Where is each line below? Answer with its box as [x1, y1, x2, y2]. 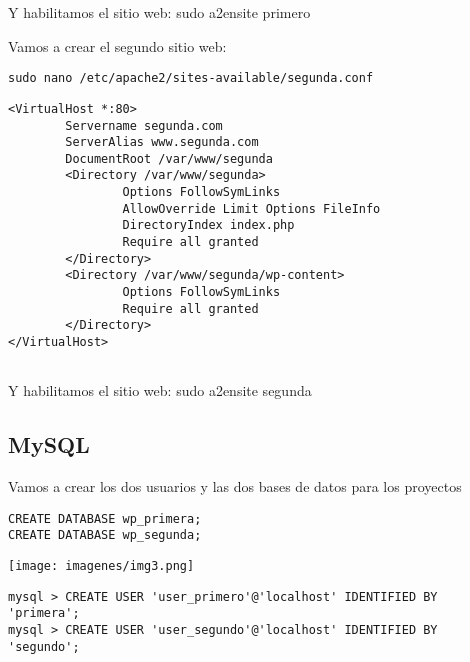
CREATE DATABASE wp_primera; [8, 511, 202, 526]
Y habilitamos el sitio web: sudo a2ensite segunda [8, 380, 312, 401]
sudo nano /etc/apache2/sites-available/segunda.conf [8, 71, 374, 86]
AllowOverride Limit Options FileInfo [122, 201, 381, 216]
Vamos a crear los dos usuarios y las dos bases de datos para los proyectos [8, 476, 462, 497]
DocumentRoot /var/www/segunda [65, 151, 273, 166]
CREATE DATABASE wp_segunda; [8, 528, 202, 543]
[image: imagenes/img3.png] [8, 559, 195, 574]
